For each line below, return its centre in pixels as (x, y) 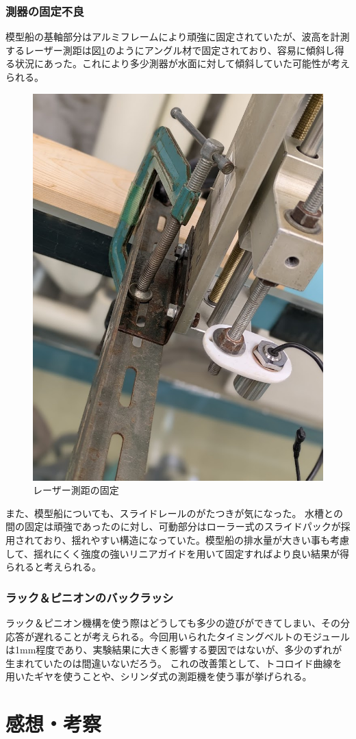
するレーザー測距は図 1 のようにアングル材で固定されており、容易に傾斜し (170, 50)
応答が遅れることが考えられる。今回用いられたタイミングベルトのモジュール (178, 636)
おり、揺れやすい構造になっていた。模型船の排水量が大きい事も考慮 (196, 539)
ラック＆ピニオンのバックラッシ (90, 597)
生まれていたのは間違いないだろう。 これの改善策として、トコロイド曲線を (174, 663)
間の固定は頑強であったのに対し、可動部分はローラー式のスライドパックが (173, 526)
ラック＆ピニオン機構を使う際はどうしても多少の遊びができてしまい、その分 (178, 622)
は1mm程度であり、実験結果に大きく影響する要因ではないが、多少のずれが (174, 650)
